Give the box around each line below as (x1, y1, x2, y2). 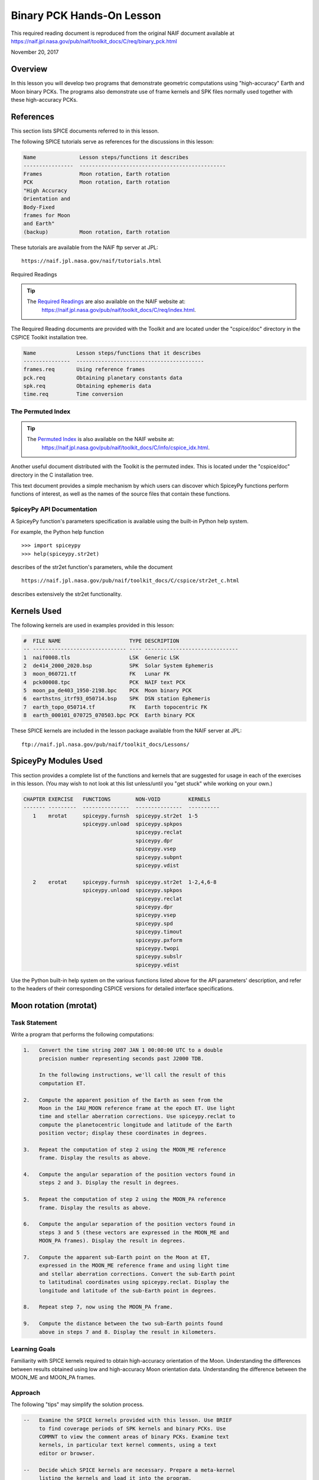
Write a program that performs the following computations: (11, 1031, 154, 1038)
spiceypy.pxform (135, 937, 183, 944)
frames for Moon (23, 212, 71, 219)
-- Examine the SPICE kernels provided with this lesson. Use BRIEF (23, 1417, 233, 1424)
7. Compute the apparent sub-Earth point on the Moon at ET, (23, 1254, 211, 1260)
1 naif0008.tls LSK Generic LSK (23, 654, 180, 661)
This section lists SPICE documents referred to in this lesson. (11, 127, 159, 134)
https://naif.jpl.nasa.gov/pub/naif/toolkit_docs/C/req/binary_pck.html (11, 37, 177, 44)
